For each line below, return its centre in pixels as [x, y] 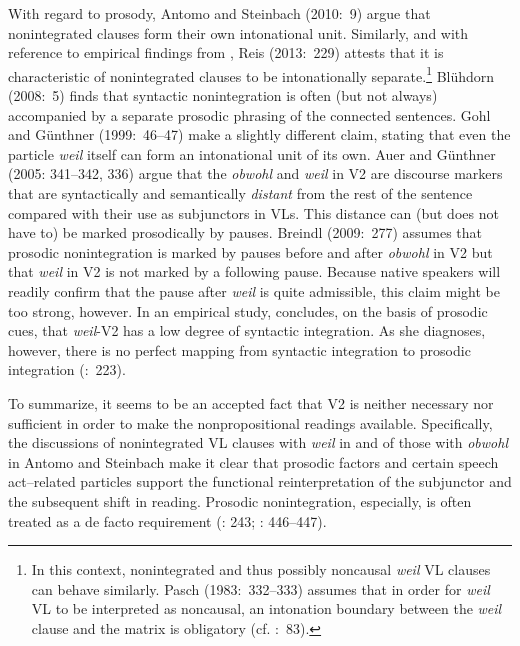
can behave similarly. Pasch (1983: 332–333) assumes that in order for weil [260, 588]
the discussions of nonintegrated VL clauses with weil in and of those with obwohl [258, 442]
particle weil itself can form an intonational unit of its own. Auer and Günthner [252, 153]
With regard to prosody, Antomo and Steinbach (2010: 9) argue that [219, 13]
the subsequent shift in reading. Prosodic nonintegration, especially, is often [240, 500]
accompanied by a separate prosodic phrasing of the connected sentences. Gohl [249, 114]
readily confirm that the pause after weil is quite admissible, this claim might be [254, 290]
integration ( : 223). [67, 369]
